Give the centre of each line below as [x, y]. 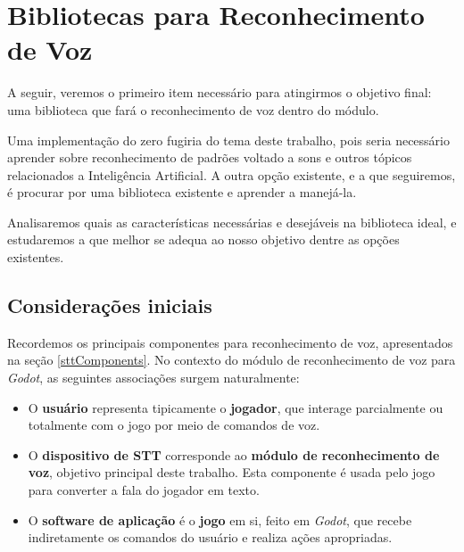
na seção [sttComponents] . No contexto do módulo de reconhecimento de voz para [232, 360]
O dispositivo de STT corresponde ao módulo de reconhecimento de [234, 454]
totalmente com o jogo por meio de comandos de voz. [174, 425]
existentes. [36, 257]
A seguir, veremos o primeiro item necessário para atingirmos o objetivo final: [220, 92]
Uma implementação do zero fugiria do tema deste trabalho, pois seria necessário [228, 140]
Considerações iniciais [110, 305]
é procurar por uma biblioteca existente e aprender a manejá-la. [182, 192]
